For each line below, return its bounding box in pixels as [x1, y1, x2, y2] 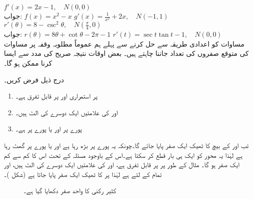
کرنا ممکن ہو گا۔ [4, 58, 52, 68]
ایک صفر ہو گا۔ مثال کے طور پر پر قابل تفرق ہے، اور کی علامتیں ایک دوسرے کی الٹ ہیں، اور [4, 159, 240, 170]
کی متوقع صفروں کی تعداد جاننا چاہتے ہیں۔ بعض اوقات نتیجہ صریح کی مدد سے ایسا [4, 48, 249, 58]
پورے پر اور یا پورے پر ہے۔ [15, 124, 82, 134]
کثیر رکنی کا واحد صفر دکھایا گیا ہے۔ [24, 185, 116, 196]
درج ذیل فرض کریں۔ [4, 74, 64, 84]
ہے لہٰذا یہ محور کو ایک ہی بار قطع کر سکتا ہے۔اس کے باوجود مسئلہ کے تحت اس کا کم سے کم [4, 149, 243, 160]
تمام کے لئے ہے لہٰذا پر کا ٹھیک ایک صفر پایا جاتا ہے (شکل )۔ [4, 169, 162, 179]
